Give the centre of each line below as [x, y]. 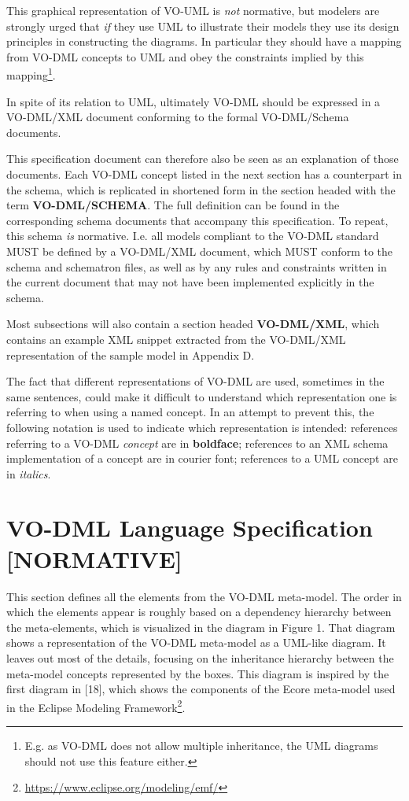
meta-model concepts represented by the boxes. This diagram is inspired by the [198, 673]
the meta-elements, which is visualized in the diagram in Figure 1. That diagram [201, 627]
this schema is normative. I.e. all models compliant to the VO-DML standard [193, 236]
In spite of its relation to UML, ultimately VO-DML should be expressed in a [193, 101]
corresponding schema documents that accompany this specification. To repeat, [197, 220]
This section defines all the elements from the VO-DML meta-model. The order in [204, 596]
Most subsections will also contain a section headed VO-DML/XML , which [193, 324]
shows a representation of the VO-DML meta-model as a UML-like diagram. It [196, 642]
